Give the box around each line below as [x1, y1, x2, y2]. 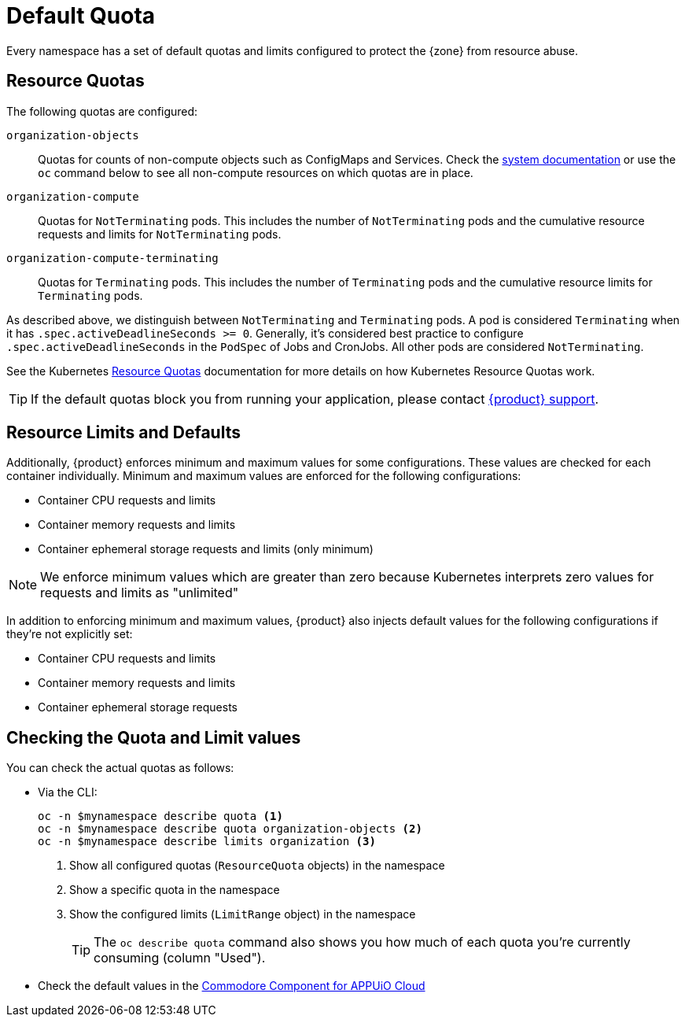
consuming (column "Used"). [94, 950, 266, 966]
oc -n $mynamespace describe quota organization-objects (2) [38, 822, 422, 836]
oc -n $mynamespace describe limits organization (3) [38, 835, 376, 848]
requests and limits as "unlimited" [40, 585, 239, 601]
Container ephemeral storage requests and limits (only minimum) [38, 542, 374, 556]
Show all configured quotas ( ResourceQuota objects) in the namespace [69, 859, 445, 873]
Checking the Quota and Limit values [6, 727, 301, 748]
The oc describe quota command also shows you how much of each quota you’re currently [94, 934, 631, 951]
